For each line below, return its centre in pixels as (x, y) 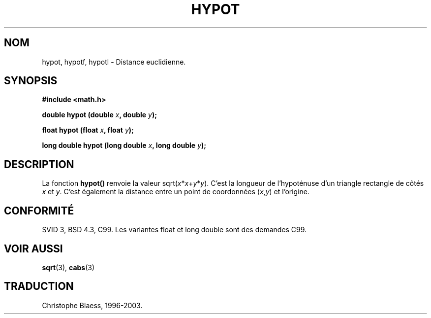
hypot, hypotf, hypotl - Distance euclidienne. (114, 62)
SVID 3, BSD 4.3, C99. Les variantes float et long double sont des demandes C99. (174, 230)
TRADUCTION (39, 286)
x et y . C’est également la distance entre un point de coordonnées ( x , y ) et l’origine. (176, 192)
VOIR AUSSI (33, 248)
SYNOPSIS (31, 81)
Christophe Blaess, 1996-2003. (92, 305)
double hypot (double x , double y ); (99, 115)
